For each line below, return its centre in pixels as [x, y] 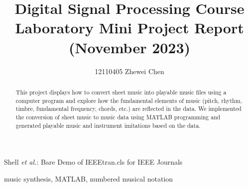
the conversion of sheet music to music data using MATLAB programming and [118, 117]
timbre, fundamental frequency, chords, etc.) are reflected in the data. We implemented [128, 109]
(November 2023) [129, 47]
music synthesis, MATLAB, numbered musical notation [89, 178]
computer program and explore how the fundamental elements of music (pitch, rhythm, [129, 100]
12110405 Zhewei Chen [129, 71]
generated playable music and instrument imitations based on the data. [108, 125]
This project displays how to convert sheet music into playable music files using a [121, 92]
